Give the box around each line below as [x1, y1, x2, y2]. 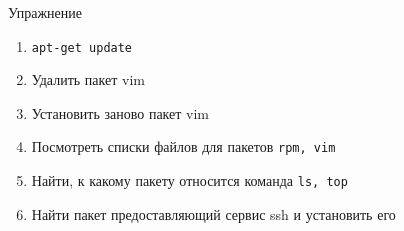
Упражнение [8, 2, 82, 22]
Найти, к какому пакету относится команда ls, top [31, 170, 348, 191]
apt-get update [31, 40, 133, 55]
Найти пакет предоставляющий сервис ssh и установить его [31, 203, 396, 224]
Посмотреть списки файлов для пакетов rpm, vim [31, 136, 336, 157]
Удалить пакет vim [31, 69, 145, 90]
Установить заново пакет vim [31, 102, 210, 123]
